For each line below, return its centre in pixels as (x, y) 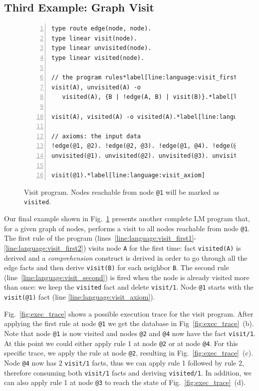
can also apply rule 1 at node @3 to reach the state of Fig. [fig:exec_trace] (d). (125, 382)
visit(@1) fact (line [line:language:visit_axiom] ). (80, 297)
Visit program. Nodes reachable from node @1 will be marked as (122, 192)
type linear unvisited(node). (102, 48)
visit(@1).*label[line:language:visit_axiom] (128, 176)
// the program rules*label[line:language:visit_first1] (148, 78)
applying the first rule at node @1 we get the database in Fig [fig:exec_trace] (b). (129, 323)
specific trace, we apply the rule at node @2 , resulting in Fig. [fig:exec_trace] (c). (129, 353)
